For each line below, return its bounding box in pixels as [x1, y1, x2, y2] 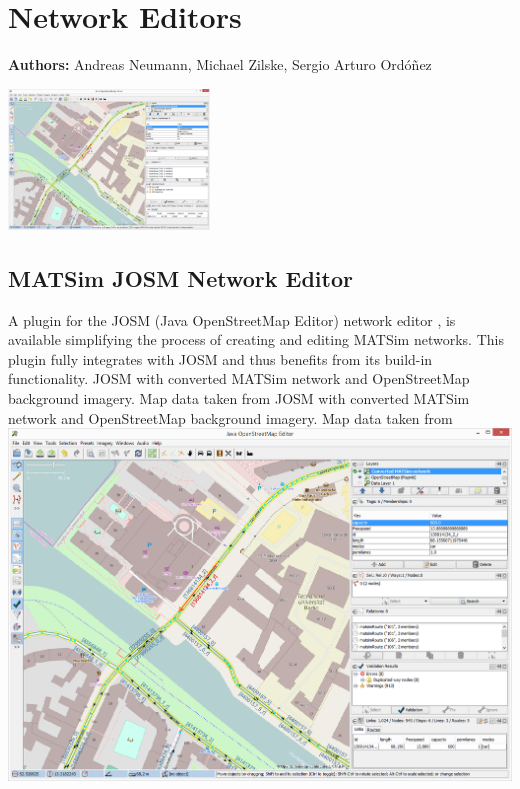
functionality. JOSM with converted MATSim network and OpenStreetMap [8, 368, 470, 389]
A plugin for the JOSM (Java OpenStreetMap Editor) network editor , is [8, 309, 456, 330]
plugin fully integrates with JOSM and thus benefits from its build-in [8, 348, 433, 369]
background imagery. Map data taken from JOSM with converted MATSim [8, 387, 470, 408]
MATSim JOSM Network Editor [8, 262, 353, 293]
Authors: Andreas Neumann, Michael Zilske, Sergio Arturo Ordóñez [8, 54, 432, 75]
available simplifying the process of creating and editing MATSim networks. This [8, 329, 504, 350]
